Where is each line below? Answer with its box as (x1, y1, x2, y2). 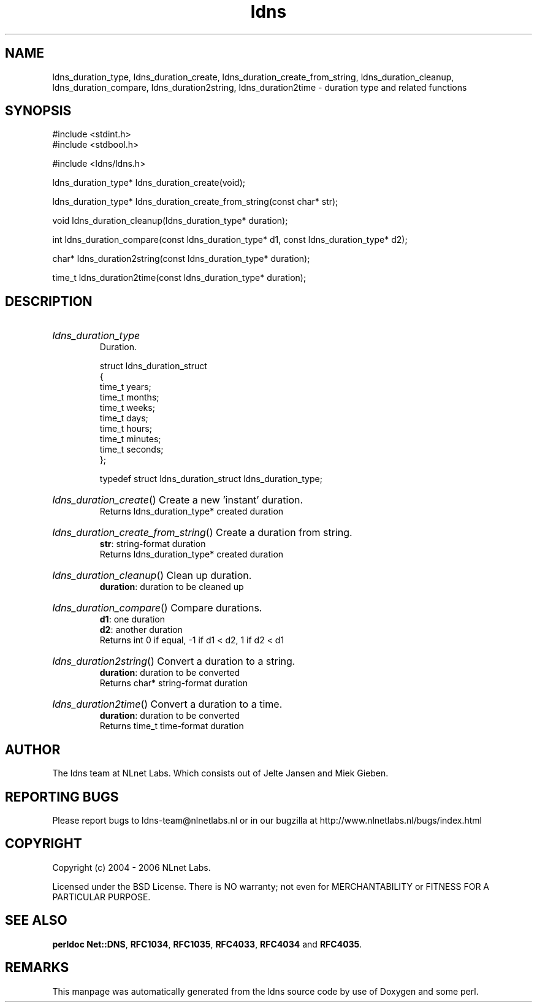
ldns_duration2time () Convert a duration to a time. (52, 698, 283, 711)
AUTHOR (5, 741, 61, 757)
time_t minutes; (99, 434, 161, 445)
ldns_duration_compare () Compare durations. (52, 602, 262, 615)
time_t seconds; (99, 444, 164, 455)
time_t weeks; (99, 402, 155, 413)
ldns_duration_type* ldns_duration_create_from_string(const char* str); (52, 196, 338, 207)
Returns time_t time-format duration (99, 721, 244, 732)
